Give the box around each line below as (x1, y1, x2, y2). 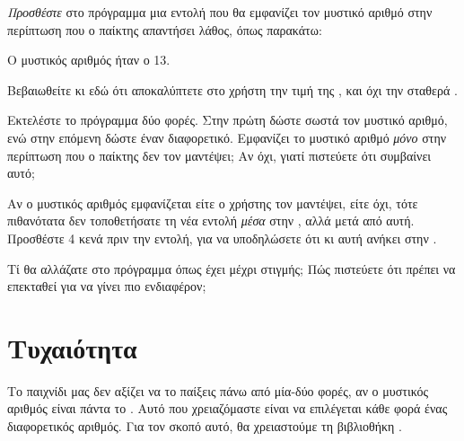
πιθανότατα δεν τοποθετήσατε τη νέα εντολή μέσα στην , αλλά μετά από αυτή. (7, 211, 415, 230)
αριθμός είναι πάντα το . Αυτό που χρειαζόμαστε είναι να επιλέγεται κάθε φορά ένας (7, 399, 448, 418)
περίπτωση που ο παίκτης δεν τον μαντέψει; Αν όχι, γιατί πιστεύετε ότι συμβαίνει (7, 146, 432, 164)
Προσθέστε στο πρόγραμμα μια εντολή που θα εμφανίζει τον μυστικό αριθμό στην (7, 3, 433, 21)
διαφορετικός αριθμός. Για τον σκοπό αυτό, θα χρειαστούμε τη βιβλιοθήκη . (7, 417, 402, 436)
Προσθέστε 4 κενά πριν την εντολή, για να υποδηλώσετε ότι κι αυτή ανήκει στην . (7, 228, 437, 247)
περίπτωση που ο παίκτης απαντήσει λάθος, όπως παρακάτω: (7, 20, 322, 39)
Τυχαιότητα (7, 329, 137, 366)
